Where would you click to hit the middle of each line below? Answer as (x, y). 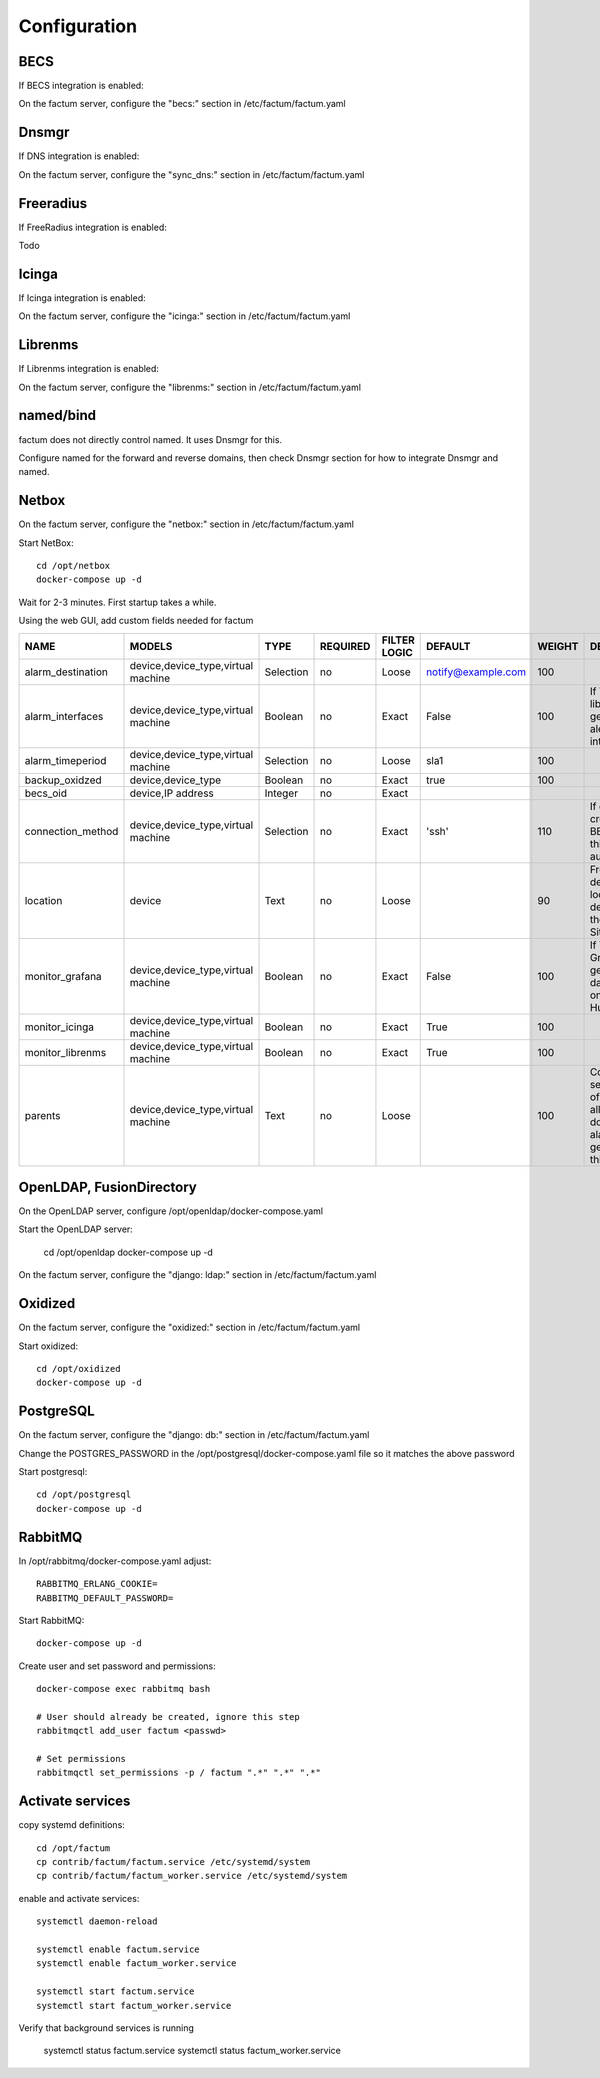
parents (42, 1115)
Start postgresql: (53, 1472)
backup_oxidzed (63, 780)
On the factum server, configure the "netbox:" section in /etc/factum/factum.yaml (186, 524)
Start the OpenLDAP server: (76, 1229)
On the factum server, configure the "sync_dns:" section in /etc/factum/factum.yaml (191, 174)
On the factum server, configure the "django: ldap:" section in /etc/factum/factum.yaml (197, 1275)
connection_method (71, 831)
